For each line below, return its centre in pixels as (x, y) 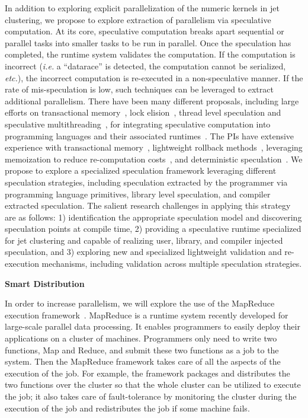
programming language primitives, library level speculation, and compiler (138, 194)
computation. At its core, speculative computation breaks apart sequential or (145, 31)
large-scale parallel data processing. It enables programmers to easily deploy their (153, 326)
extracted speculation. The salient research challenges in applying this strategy (148, 205)
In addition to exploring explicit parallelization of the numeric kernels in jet (142, 8)
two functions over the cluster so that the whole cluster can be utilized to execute (153, 385)
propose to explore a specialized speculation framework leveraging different (141, 170)
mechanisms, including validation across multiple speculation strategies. (172, 264)
